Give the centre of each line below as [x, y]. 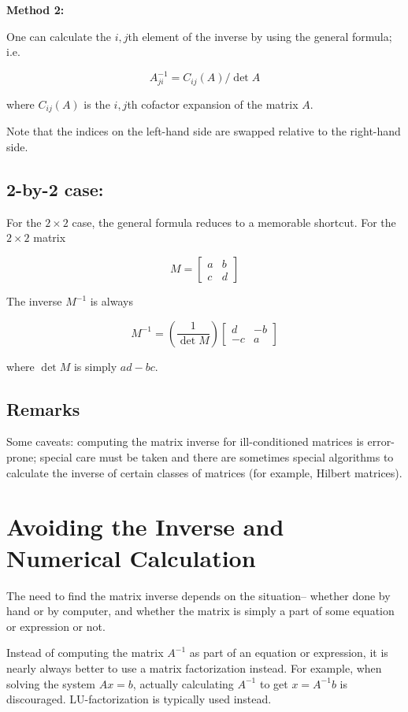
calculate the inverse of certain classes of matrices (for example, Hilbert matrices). [204, 472]
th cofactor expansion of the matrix [213, 104]
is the [97, 104]
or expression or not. [56, 626]
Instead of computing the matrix [85, 653]
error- [381, 441]
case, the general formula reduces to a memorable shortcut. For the [234, 222]
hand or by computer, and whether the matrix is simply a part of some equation [200, 611]
